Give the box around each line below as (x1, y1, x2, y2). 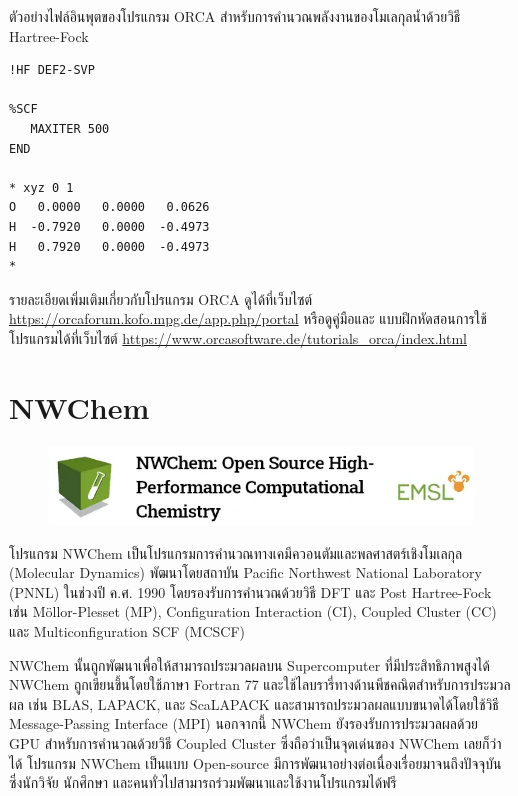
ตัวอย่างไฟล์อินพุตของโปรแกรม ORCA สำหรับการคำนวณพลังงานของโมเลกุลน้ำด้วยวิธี (9, 6, 461, 26)
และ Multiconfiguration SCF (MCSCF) (9, 620, 246, 641)
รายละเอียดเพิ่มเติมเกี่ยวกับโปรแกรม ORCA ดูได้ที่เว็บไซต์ (9, 288, 313, 309)
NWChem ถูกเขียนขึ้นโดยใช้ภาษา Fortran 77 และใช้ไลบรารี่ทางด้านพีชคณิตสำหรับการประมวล (9, 674, 511, 695)
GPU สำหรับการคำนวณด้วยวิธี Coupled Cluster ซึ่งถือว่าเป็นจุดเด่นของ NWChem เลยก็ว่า (9, 732, 502, 753)
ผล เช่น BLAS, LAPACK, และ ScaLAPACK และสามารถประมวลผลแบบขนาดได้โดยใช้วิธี (9, 693, 499, 714)
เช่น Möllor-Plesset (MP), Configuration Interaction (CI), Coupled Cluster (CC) (9, 601, 497, 622)
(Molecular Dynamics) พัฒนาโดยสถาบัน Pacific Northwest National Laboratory (9, 562, 482, 583)
